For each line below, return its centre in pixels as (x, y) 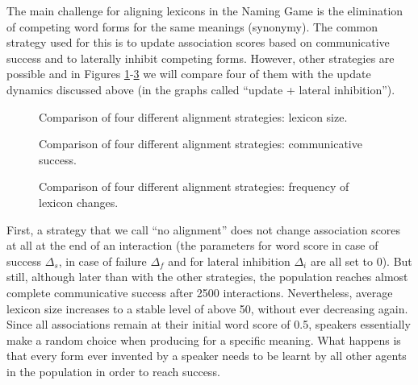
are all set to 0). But (361, 261)
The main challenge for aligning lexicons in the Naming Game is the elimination (205, 10)
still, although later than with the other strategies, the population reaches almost (207, 277)
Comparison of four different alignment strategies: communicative (201, 144)
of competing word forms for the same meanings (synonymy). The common (192, 26)
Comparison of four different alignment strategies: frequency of (194, 186)
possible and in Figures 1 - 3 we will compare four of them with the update (189, 74)
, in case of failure (102, 261)
